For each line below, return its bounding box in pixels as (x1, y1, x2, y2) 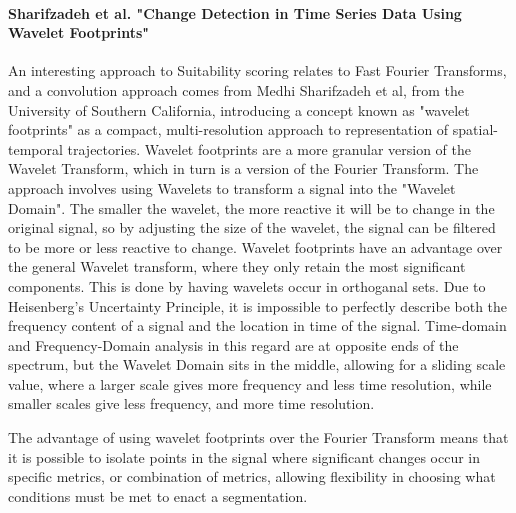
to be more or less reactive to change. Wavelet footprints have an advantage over (8, 236, 503, 257)
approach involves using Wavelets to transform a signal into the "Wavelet (8, 177, 456, 198)
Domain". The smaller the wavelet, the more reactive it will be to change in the (8, 197, 495, 218)
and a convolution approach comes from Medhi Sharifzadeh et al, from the (8, 79, 465, 100)
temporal (8, 138, 63, 159)
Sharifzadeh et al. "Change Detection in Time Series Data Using (8, 2, 462, 23)
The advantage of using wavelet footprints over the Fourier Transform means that (8, 427, 509, 448)
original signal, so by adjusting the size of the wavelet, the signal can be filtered (8, 217, 496, 238)
